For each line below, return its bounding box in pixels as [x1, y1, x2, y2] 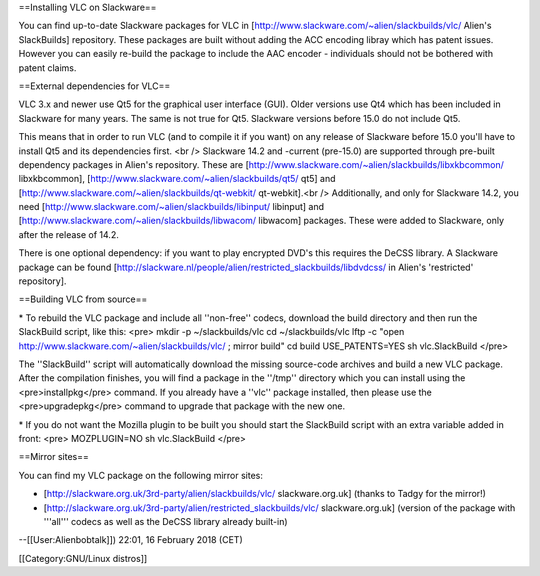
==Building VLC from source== [18, 293, 148, 305]
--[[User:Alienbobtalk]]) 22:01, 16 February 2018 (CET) [18, 534, 244, 546]
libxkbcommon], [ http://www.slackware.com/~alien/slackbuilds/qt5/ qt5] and [18, 173, 336, 185]
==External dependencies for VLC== [18, 80, 171, 92]
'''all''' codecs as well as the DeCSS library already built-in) [43, 515, 289, 527]
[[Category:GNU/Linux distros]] [18, 552, 148, 564]
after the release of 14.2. [18, 228, 119, 240]
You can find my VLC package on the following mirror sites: [18, 469, 264, 481]
